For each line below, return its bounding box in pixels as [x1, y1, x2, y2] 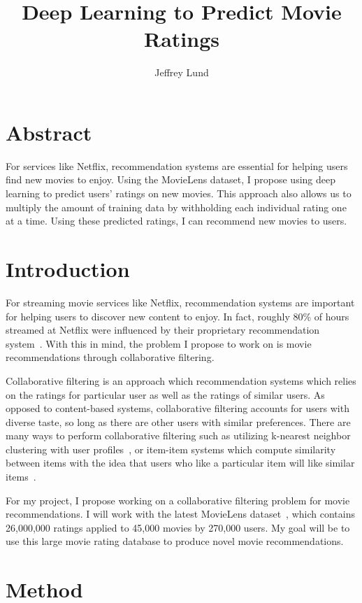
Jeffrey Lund [154, 65, 209, 80]
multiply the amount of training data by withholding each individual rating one [6, 199, 347, 214]
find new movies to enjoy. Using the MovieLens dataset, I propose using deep [6, 172, 336, 187]
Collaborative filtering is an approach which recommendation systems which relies [6, 373, 356, 388]
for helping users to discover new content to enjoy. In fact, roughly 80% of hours [6, 308, 349, 323]
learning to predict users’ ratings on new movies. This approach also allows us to [6, 186, 352, 201]
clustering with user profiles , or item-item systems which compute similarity [6, 441, 336, 456]
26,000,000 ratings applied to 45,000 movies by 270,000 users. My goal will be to [6, 520, 350, 534]
